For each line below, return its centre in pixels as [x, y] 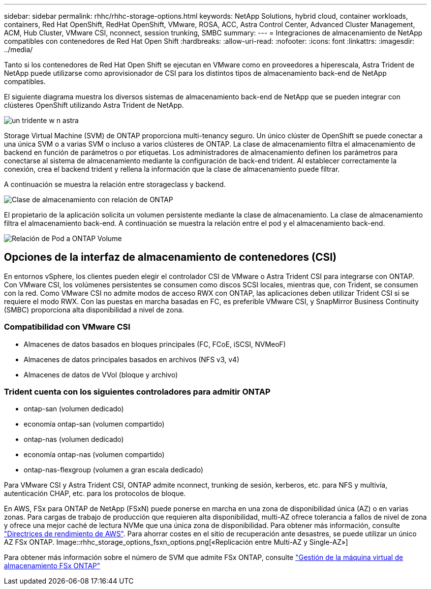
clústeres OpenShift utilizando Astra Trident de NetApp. [94, 105]
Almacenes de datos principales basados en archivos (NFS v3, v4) [132, 359]
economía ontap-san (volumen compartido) [94, 424]
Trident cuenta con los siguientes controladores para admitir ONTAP [137, 391]
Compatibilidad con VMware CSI [67, 327]
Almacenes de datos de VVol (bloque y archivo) [101, 374]
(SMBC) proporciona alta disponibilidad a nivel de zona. [94, 310]
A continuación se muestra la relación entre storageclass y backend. [115, 184]
